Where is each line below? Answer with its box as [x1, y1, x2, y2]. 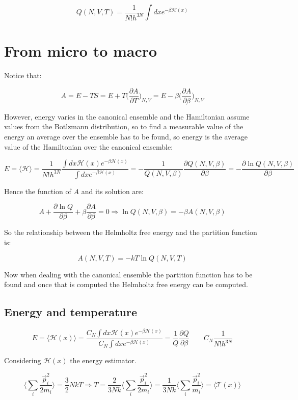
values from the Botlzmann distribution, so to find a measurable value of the [4, 121, 243, 132]
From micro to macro [4, 40, 157, 61]
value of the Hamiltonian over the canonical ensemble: [4, 141, 173, 152]
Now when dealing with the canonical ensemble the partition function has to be [4, 269, 253, 279]
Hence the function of [4, 185, 71, 196]
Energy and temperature [4, 304, 138, 320]
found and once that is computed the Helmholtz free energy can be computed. [4, 279, 248, 290]
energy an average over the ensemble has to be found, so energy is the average [4, 131, 248, 142]
